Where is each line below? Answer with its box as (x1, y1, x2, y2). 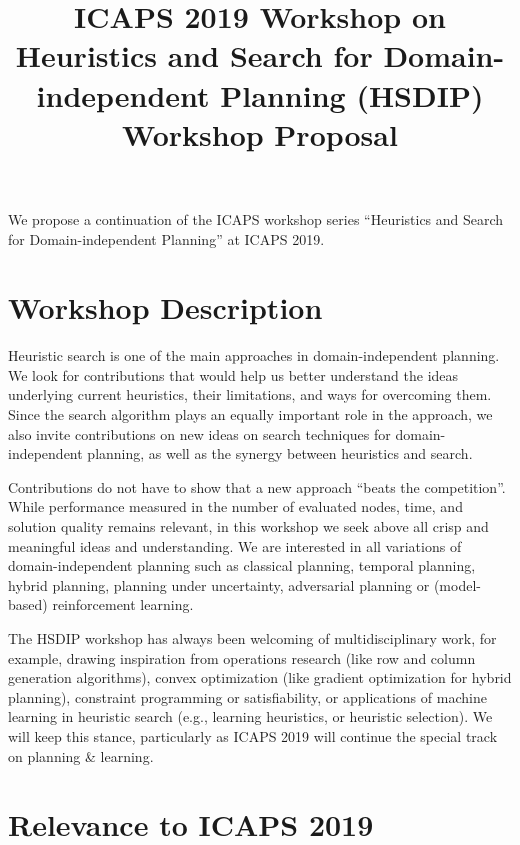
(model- (433, 574, 481, 595)
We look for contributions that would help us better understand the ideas (8, 364, 459, 385)
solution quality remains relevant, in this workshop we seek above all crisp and (8, 516, 489, 536)
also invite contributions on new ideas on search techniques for (8, 423, 391, 444)
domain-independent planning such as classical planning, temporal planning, (8, 555, 476, 576)
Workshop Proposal (122, 113, 398, 154)
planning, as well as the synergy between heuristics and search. (87, 443, 473, 464)
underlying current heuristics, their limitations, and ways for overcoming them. (8, 384, 492, 405)
